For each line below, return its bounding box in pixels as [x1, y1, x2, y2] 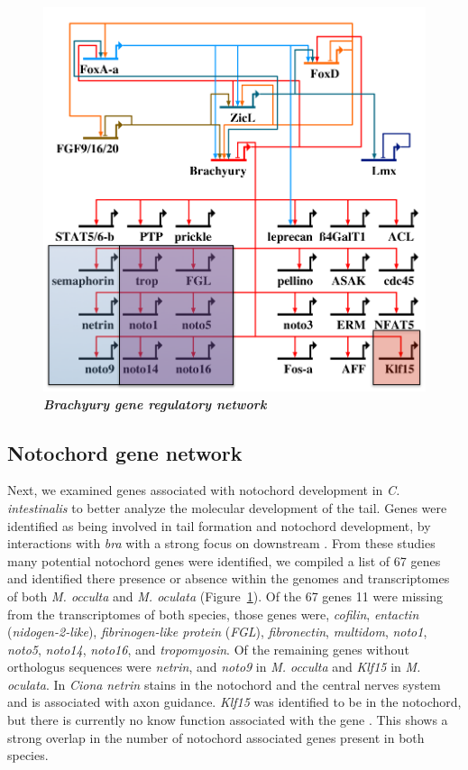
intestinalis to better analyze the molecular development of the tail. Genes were [7, 498, 447, 517]
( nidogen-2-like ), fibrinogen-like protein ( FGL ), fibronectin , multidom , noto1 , [7, 622, 427, 641]
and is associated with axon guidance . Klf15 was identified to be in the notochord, [7, 692, 462, 711]
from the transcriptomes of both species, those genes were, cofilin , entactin [7, 604, 419, 623]
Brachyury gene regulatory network [43, 394, 267, 413]
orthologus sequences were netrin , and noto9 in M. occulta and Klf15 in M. [7, 657, 421, 676]
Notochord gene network [7, 438, 243, 466]
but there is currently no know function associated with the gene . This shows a [7, 710, 448, 729]
